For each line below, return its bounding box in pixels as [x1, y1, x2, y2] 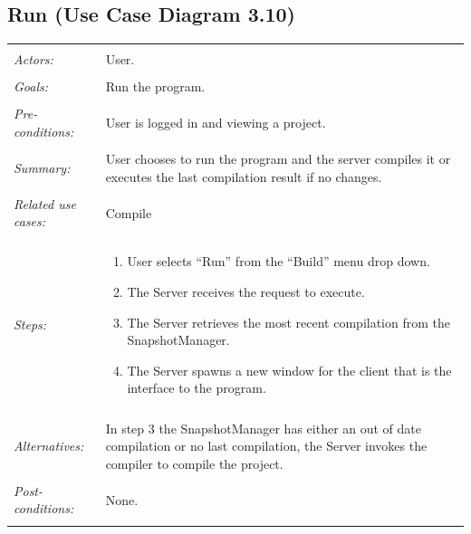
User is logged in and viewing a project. [105, 113, 326, 132]
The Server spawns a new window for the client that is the [127, 360, 452, 379]
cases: [14, 212, 46, 231]
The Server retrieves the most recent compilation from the [127, 312, 451, 331]
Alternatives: [14, 436, 84, 455]
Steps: [14, 315, 47, 334]
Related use [14, 194, 76, 213]
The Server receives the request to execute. [127, 282, 365, 301]
